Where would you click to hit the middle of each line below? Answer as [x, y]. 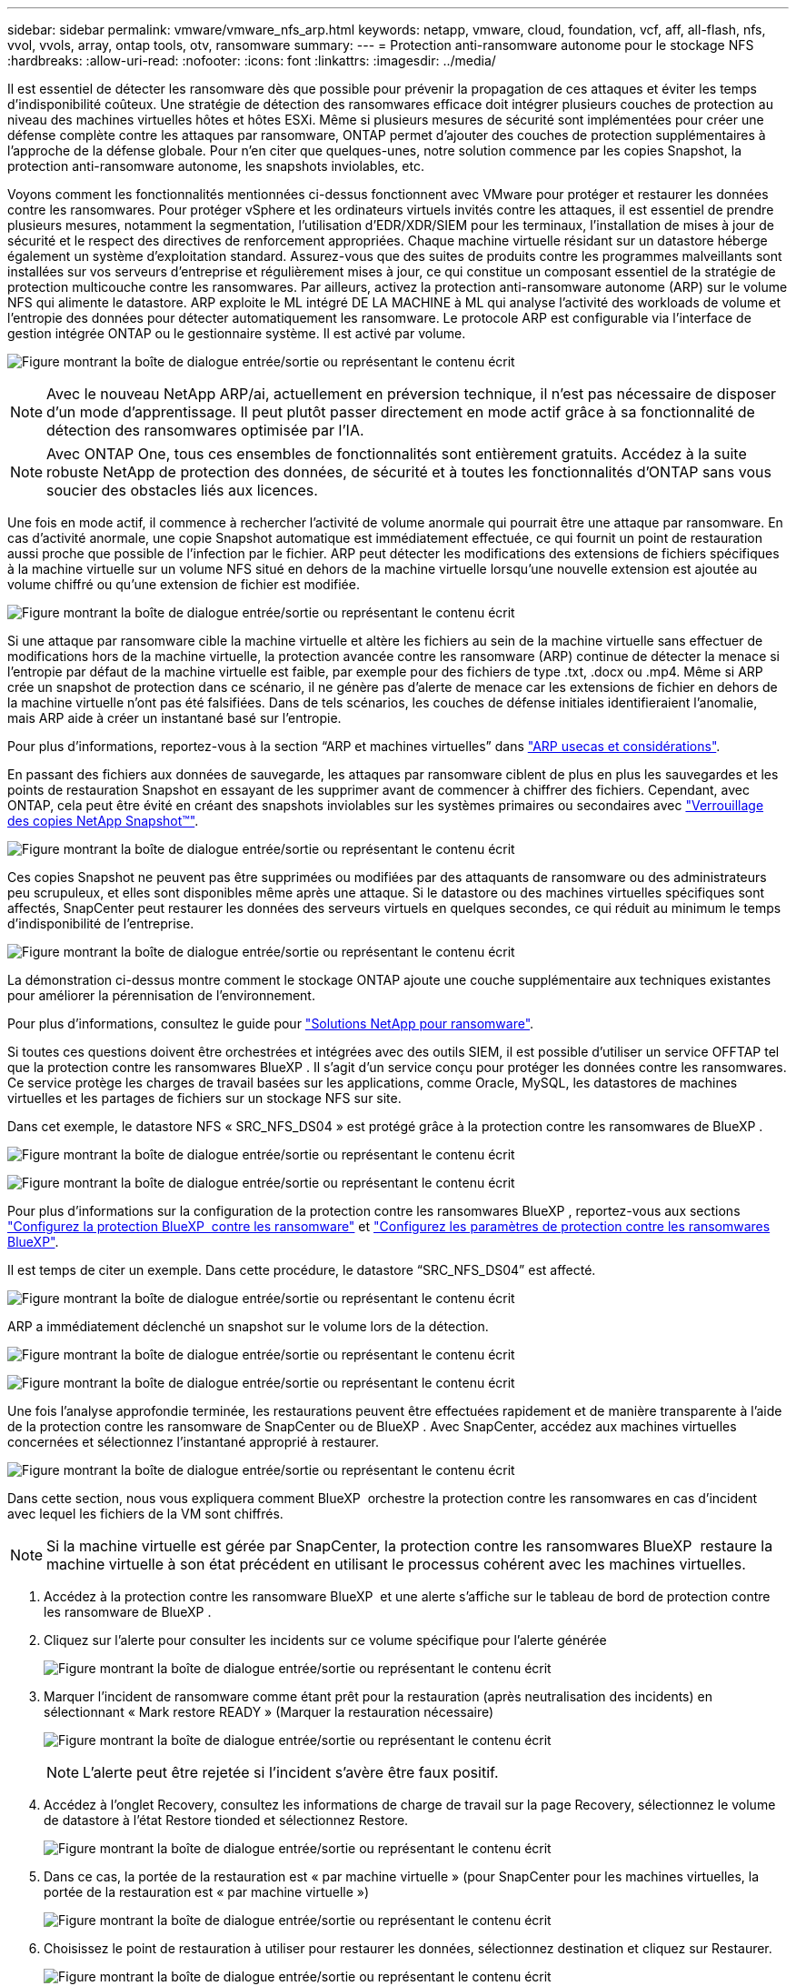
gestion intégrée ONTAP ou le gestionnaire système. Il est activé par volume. [237, 333]
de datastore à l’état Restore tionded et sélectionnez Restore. [226, 1820]
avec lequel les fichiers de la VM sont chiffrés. [145, 1514]
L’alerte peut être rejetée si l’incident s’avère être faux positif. [291, 1772]
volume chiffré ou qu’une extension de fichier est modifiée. [184, 584]
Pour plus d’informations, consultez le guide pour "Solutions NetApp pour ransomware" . [271, 1023]
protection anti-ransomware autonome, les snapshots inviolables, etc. [216, 166]
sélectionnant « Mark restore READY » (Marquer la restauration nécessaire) [269, 1712]
